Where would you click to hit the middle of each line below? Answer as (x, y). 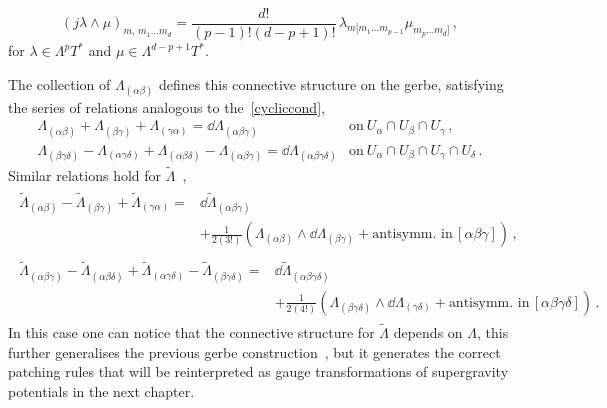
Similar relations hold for (85, 175)
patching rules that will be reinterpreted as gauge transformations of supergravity (258, 371)
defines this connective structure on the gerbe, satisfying (331, 83)
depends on (428, 331)
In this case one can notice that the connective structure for (191, 331)
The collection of (59, 83)
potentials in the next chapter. (101, 390)
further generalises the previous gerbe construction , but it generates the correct (254, 351)
